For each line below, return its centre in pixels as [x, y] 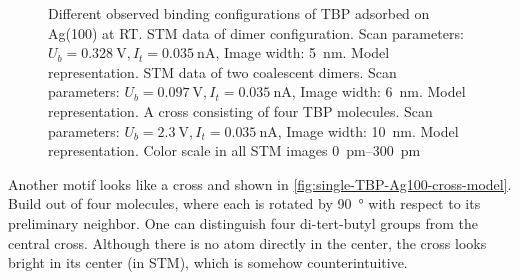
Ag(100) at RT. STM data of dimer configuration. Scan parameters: [256, 32]
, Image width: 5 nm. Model [302, 52]
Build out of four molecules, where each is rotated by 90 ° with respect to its [244, 203]
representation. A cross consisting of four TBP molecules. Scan [240, 110]
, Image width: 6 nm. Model [378, 91]
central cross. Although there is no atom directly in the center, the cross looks [247, 242]
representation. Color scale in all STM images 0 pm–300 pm [234, 150]
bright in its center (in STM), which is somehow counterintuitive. [208, 262]
